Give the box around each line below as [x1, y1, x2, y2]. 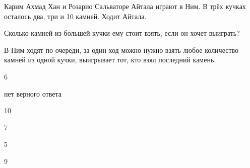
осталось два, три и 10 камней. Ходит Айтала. [4, 11, 147, 21]
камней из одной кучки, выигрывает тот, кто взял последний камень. [4, 54, 216, 65]
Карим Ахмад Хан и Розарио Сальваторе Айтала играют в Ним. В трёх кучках [4, 1, 246, 11]
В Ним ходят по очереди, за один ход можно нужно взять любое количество [4, 44, 239, 55]
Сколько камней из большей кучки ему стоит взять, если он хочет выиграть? [4, 28, 240, 38]
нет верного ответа [4, 88, 61, 99]
